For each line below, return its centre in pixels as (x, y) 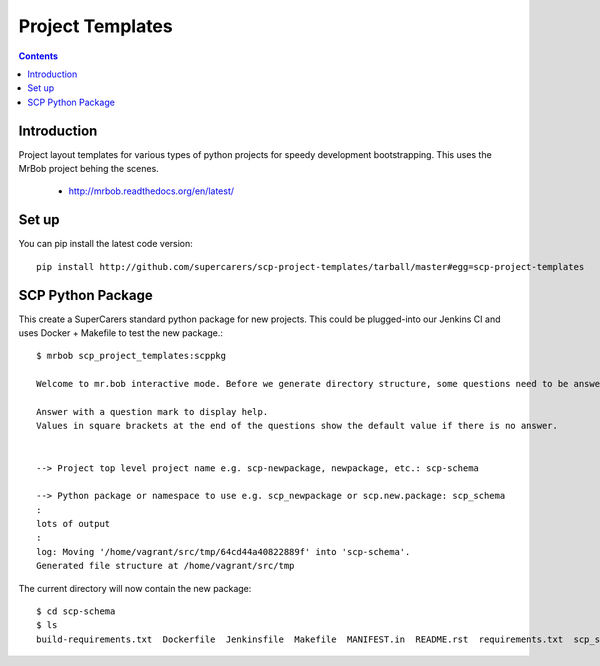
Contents (38, 56)
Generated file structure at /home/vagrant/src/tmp (165, 566)
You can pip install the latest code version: (106, 244)
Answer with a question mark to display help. (152, 411)
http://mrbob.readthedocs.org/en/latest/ (151, 191)
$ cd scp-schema (76, 611)
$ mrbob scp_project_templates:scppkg (131, 356)
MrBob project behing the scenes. (88, 169)
